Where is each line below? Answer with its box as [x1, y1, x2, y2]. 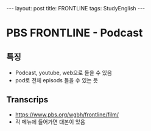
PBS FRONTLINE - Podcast [6, 26, 143, 40]
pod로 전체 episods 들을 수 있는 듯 [15, 77, 99, 83]
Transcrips [6, 94, 49, 105]
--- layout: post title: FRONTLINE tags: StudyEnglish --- [6, 5, 146, 12]
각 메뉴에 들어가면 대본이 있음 [15, 118, 85, 126]
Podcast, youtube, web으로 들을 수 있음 [15, 69, 113, 76]
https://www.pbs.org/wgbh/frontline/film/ [15, 111, 119, 118]
